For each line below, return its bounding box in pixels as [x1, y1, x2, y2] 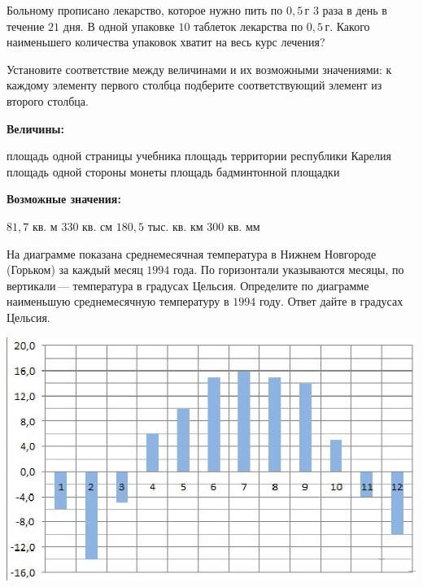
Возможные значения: [7, 190, 121, 207]
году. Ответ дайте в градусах [259, 293, 403, 310]
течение [7, 17, 45, 34]
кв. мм [227, 217, 260, 234]
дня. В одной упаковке [63, 17, 175, 34]
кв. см [82, 217, 113, 234]
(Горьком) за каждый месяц [7, 261, 143, 278]
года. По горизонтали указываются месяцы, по [172, 261, 404, 278]
